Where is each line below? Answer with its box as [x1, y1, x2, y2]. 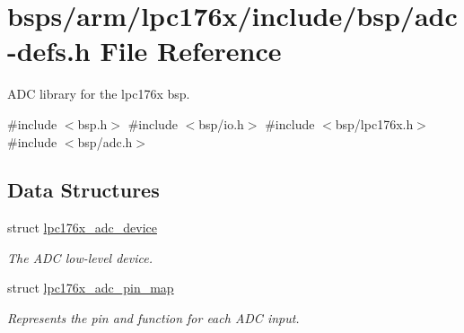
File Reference [100, 32, 282, 69]
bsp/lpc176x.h [335, 114, 414, 133]
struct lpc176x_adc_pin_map [7, 278, 174, 297]
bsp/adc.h [77, 132, 133, 151]
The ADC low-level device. [7, 248, 153, 267]
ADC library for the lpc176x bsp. [7, 84, 190, 103]
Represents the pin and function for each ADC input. [7, 309, 300, 328]
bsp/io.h [198, 114, 244, 133]
